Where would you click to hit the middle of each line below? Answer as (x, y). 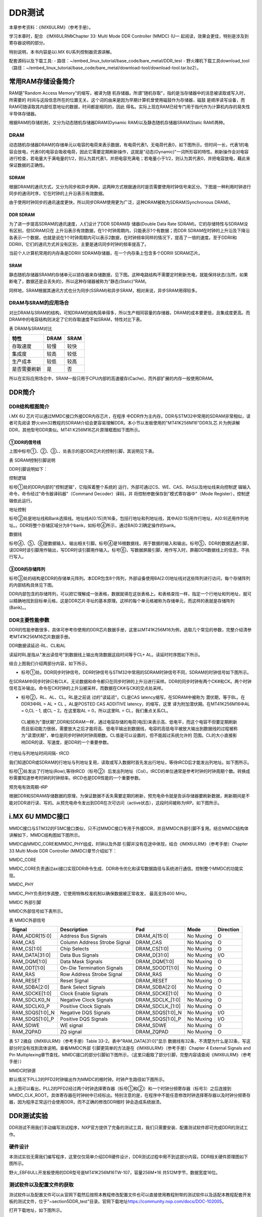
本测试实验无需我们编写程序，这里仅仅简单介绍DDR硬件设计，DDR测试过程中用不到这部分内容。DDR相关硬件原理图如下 (129, 1157)
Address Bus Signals (84, 936)
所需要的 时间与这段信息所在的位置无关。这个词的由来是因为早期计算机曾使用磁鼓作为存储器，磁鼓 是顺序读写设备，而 (127, 100)
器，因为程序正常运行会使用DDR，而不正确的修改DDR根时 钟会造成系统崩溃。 (87, 1102)
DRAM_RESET (152, 981)
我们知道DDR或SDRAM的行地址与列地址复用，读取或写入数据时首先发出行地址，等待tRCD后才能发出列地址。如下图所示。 (130, 762)
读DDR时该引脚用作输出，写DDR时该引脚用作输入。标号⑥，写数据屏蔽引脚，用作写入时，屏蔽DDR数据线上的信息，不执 (129, 550)
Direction (229, 930)
